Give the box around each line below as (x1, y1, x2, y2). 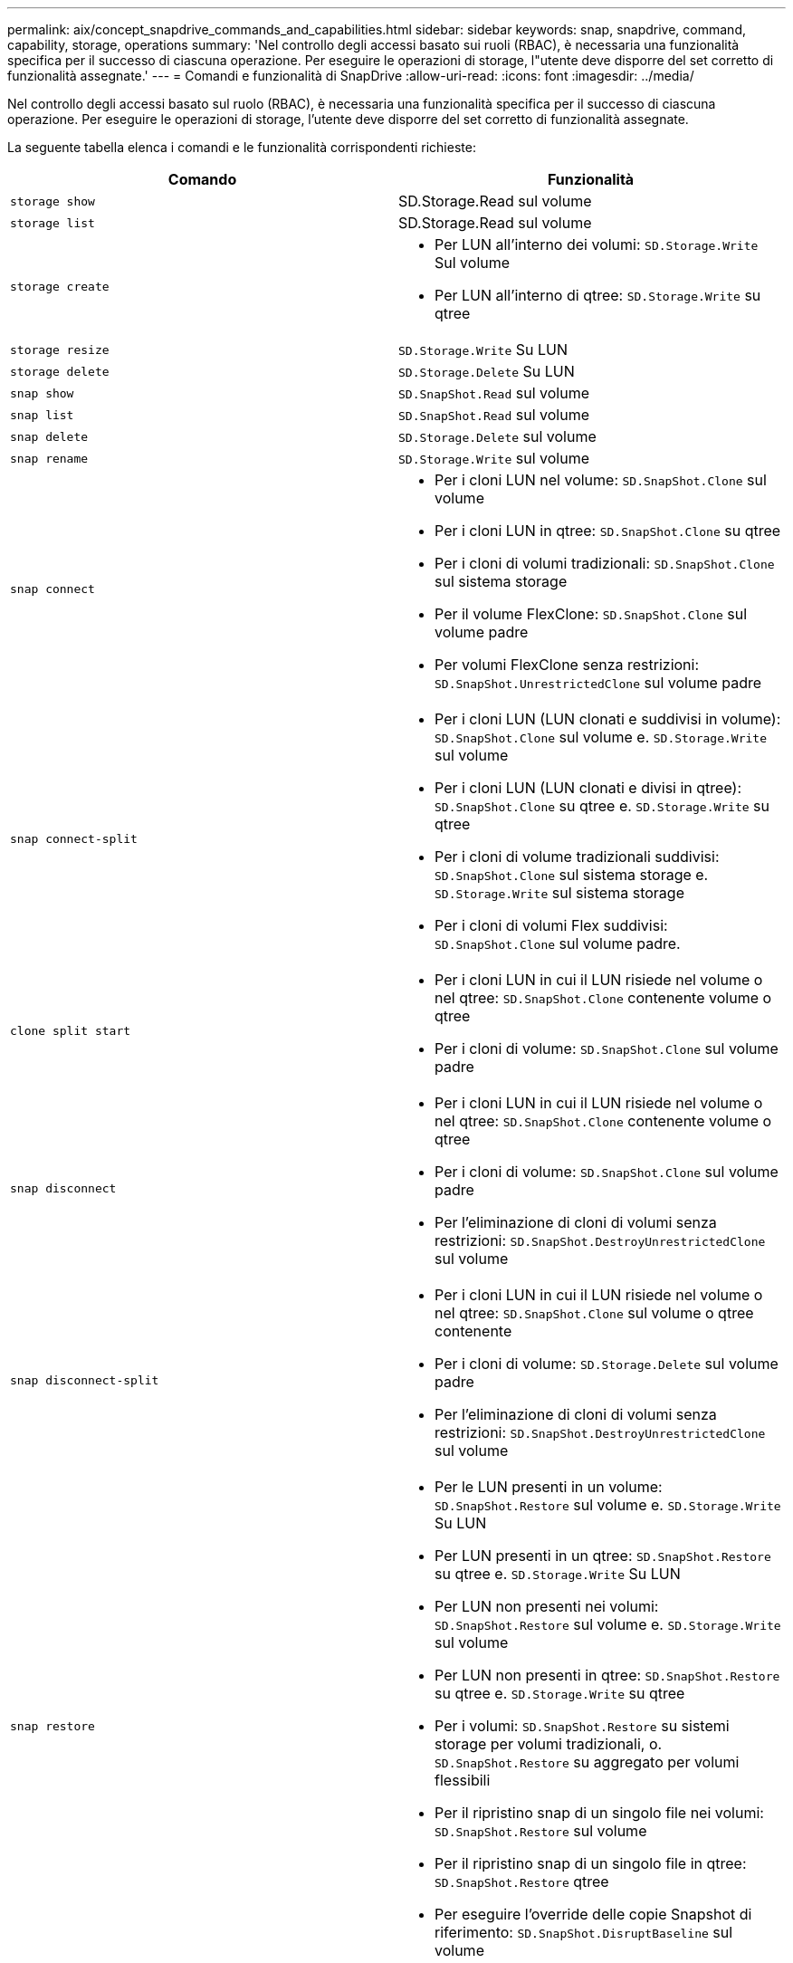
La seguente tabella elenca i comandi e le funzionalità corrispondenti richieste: (7, 139, 476, 155)
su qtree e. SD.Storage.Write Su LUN (435, 1565, 681, 1583)
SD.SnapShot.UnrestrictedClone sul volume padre (435, 674, 762, 692)
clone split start (10, 1023, 131, 1038)
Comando (167, 170, 237, 188)
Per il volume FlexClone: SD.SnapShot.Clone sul (435, 605, 748, 623)
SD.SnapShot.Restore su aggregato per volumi (435, 1753, 740, 1771)
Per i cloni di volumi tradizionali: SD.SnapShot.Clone (435, 554, 775, 572)
